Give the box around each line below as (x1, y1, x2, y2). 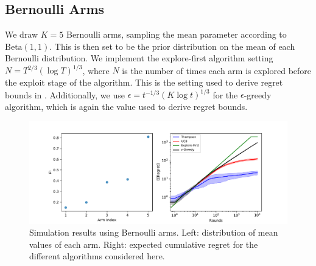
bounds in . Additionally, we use (5, 88, 125, 101)
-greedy (244, 88, 272, 101)
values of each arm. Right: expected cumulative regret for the (29, 237, 258, 250)
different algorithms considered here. (29, 250, 165, 262)
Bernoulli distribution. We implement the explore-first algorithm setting (5, 52, 273, 64)
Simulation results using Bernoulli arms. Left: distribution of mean (29, 226, 278, 239)
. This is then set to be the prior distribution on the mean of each (49, 39, 295, 52)
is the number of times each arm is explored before (122, 64, 312, 77)
